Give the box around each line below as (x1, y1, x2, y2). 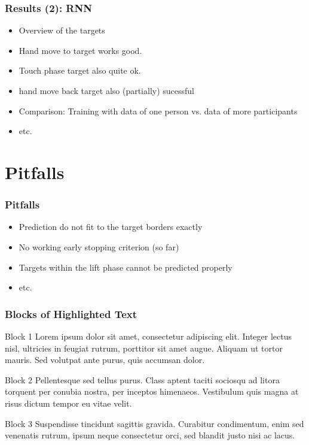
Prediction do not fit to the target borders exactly (19, 220, 203, 233)
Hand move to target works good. (19, 44, 142, 56)
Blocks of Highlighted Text (5, 306, 137, 321)
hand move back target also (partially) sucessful (19, 84, 195, 96)
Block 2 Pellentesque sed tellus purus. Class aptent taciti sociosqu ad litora (5, 373, 280, 386)
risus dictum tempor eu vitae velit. (5, 396, 132, 409)
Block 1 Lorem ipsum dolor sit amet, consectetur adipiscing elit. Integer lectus (5, 329, 292, 342)
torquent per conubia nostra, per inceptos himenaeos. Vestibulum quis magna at (5, 385, 299, 398)
